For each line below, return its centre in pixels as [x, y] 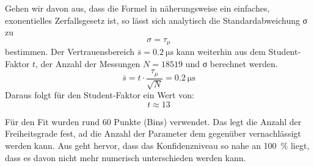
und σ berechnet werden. [232, 63]
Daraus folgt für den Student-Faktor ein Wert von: [100, 95]
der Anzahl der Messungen [90, 63]
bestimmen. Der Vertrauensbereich [70, 52]
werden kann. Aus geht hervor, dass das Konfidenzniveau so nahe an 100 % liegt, [157, 146]
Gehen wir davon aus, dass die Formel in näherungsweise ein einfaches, [137, 8]
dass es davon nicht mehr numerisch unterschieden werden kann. [126, 157]
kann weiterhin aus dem [221, 52]
